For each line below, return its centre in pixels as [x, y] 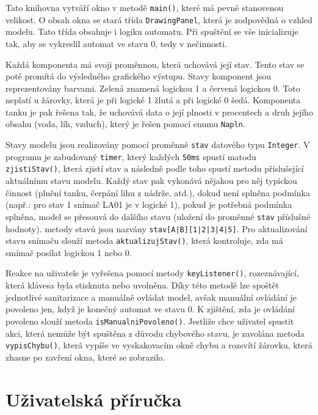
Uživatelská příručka [94, 399]
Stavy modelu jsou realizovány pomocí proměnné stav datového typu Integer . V [158, 145]
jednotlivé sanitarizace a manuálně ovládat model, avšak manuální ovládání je [151, 297]
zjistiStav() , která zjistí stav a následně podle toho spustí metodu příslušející [155, 168]
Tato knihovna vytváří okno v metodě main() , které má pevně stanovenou [145, 7]
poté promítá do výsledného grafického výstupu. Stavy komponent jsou [139, 76]
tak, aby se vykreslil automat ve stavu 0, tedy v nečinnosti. [116, 43]
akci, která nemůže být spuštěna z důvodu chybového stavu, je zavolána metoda [155, 333]
